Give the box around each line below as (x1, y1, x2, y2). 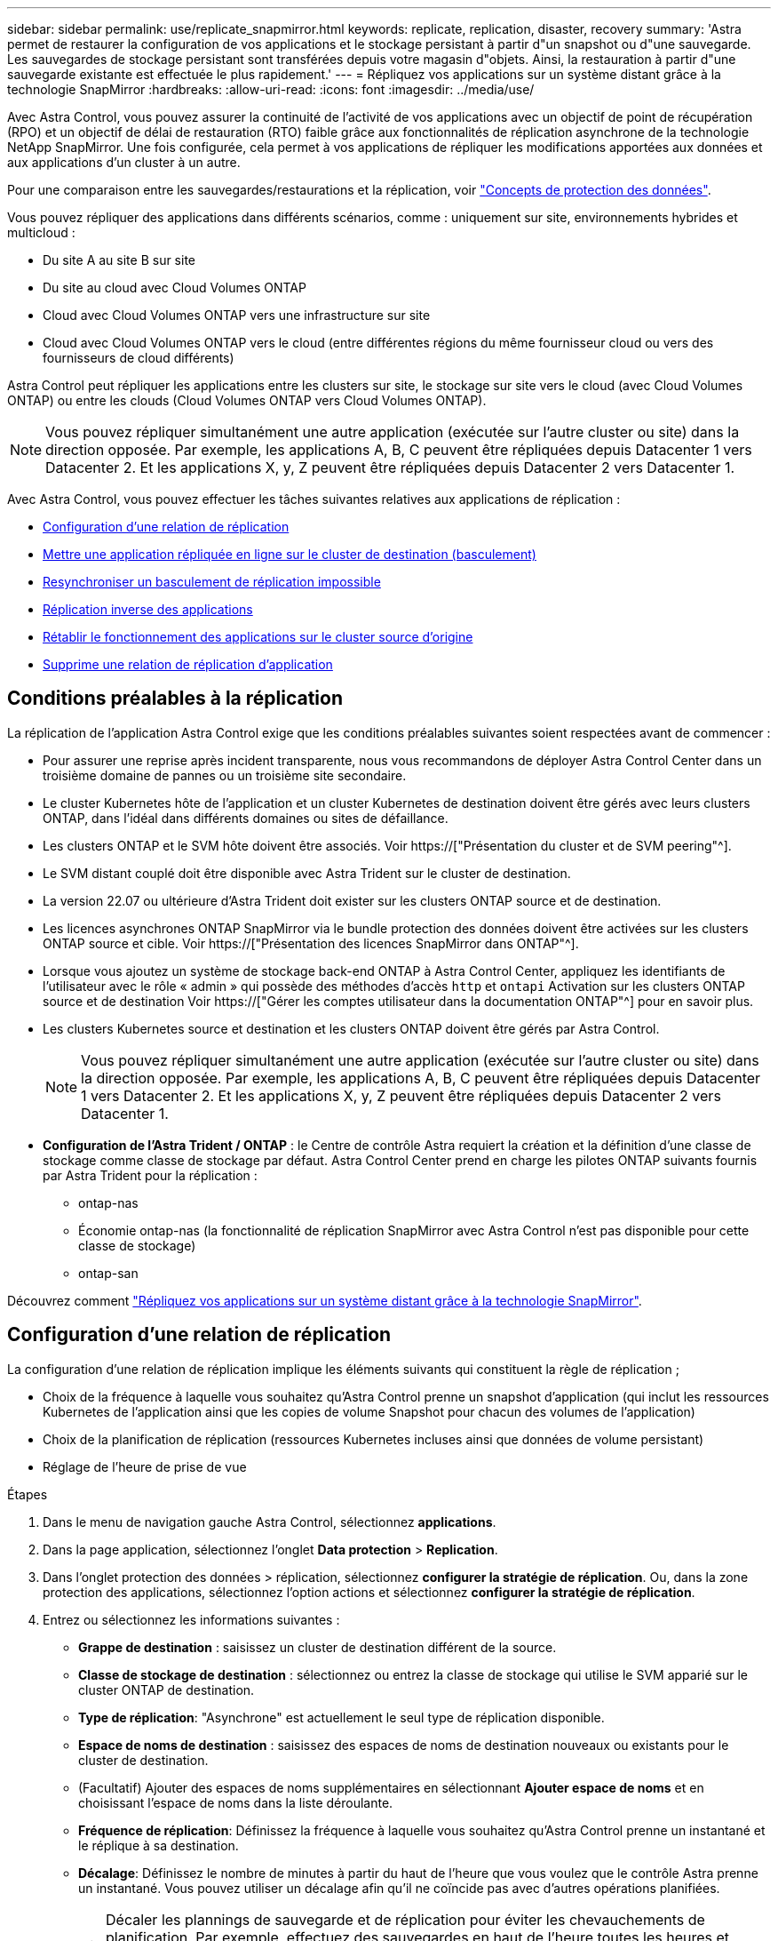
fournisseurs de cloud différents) (43, 350, 234, 365)
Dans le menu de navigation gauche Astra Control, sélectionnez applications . (43, 1514, 496, 1530)
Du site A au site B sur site (43, 252, 195, 268)
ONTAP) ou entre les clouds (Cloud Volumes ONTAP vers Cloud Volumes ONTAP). (7, 393, 487, 408)
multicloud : (7, 225, 75, 240)
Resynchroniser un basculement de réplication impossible (43, 574, 381, 589)
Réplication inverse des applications (43, 602, 253, 617)
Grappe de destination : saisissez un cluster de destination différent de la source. (78, 1639, 557, 1655)
